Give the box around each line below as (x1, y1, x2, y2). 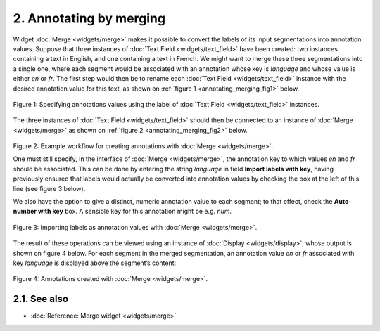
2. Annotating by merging (13, 11, 165, 26)
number (13, 207, 37, 216)
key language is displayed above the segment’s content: (13, 259, 177, 267)
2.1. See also (13, 293, 69, 305)
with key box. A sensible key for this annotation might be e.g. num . (37, 207, 232, 216)
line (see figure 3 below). (13, 184, 86, 193)
